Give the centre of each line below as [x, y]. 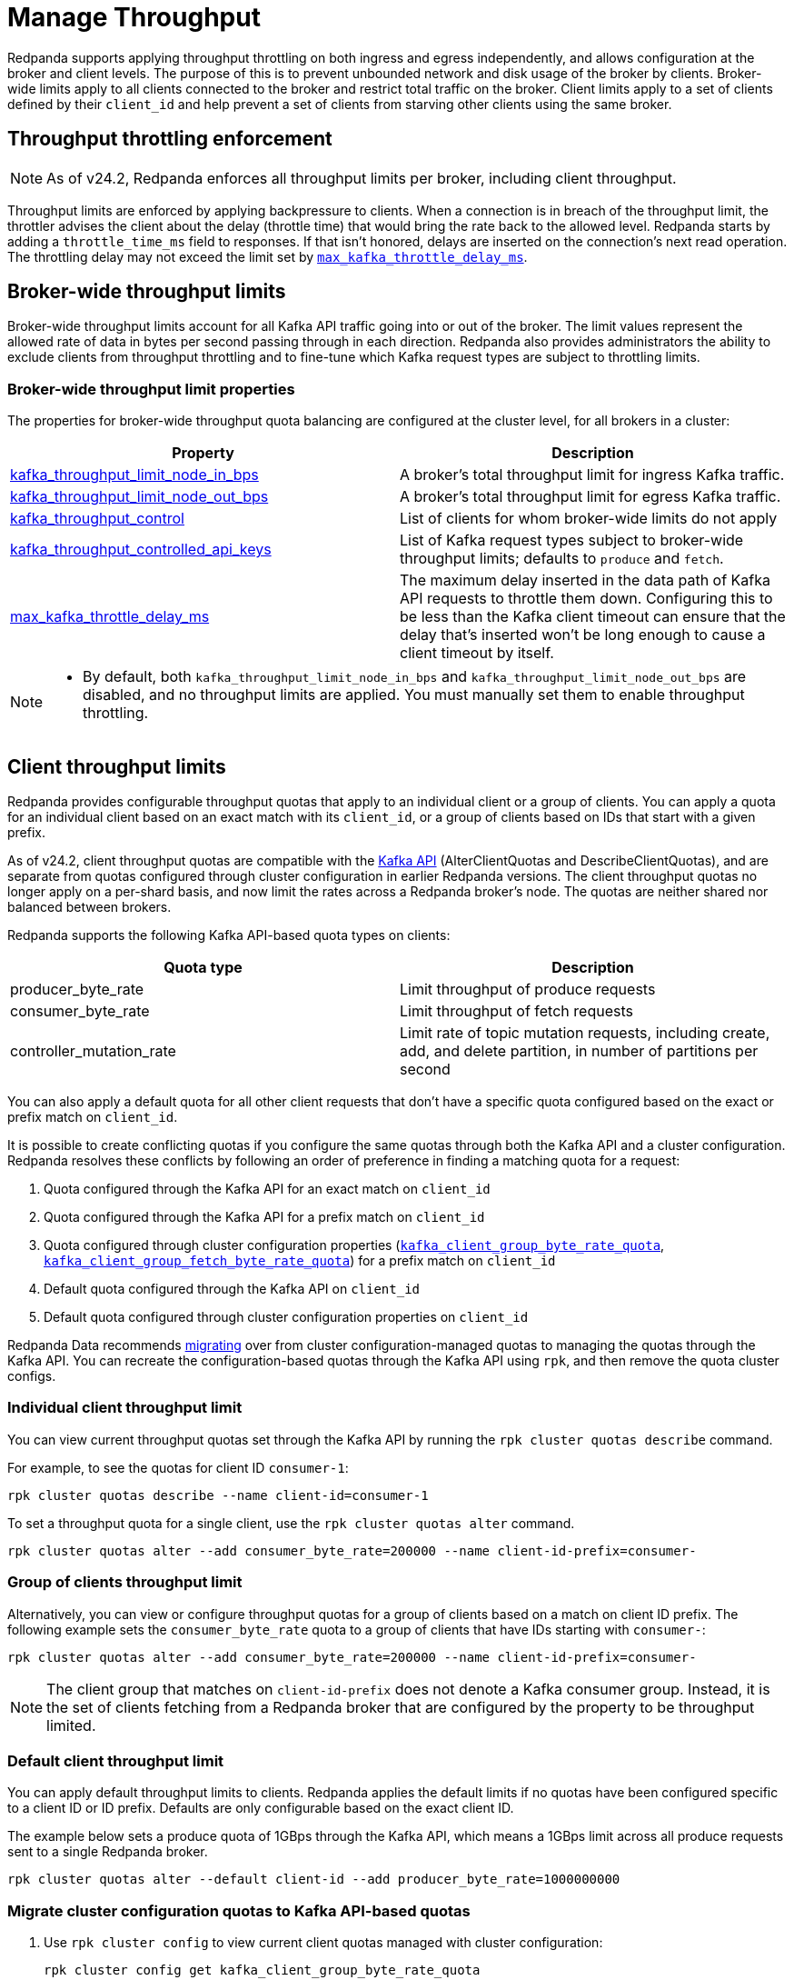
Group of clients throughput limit [125, 1582]
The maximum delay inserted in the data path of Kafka [586, 580]
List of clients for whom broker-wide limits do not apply [589, 519]
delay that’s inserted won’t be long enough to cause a [583, 635]
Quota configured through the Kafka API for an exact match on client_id [267, 1189]
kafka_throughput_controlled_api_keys [141, 550]
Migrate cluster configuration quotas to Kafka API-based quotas [239, 1910]
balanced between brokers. [89, 907]
